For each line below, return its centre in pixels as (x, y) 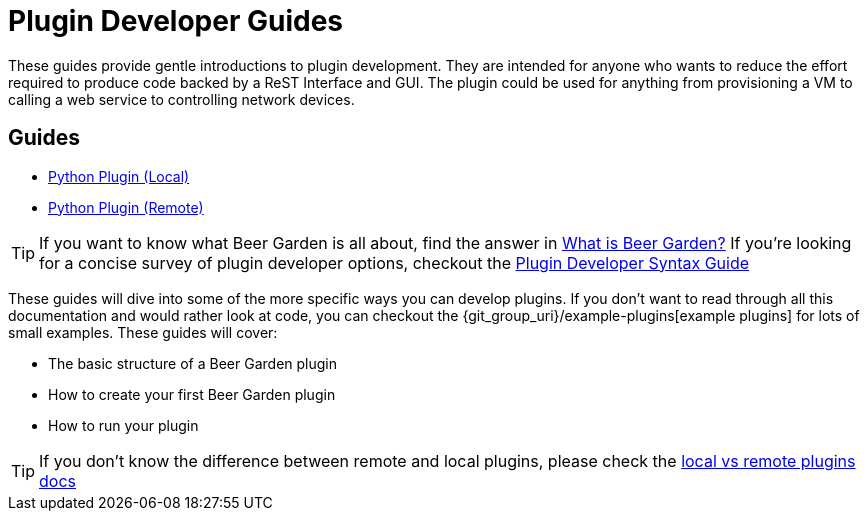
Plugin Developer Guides (176, 21)
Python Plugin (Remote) (126, 207)
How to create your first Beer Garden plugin (192, 394)
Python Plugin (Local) (119, 176)
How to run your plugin (123, 425)
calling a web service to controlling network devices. (181, 99)
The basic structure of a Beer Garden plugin (192, 363)
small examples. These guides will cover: (143, 332)
